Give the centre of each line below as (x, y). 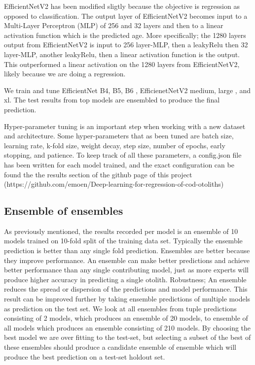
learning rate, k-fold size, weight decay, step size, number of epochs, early (115, 145)
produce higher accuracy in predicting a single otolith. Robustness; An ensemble (125, 279)
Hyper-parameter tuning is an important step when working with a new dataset (125, 126)
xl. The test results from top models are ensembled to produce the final (112, 100)
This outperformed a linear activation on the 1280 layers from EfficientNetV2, (122, 64)
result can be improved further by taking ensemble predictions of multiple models (127, 299)
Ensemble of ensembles (64, 211)
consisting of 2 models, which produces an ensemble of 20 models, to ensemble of (126, 318)
